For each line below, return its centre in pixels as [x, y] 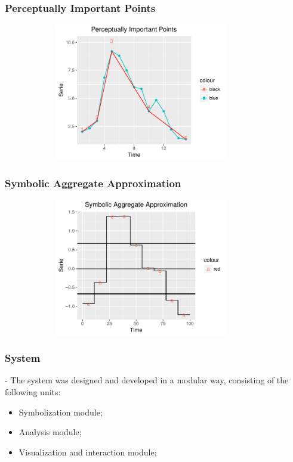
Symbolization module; [61, 412]
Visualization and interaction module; [88, 452]
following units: [33, 391]
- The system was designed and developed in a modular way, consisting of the [147, 380]
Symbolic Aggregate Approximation [93, 183]
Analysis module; [50, 432]
